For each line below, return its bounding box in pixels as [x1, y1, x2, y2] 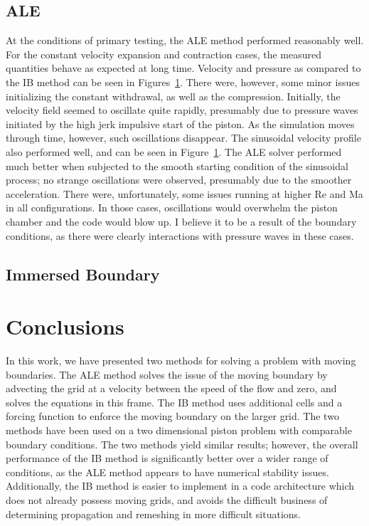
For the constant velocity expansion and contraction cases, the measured [6, 46, 322, 61]
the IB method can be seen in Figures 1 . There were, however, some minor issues [6, 74, 360, 89]
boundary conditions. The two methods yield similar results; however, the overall [6, 436, 358, 451]
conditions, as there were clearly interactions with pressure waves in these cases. [6, 228, 354, 243]
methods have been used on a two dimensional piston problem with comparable [6, 422, 352, 437]
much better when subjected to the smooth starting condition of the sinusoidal [6, 158, 348, 173]
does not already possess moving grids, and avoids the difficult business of [6, 492, 328, 507]
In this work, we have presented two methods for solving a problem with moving [6, 353, 356, 368]
